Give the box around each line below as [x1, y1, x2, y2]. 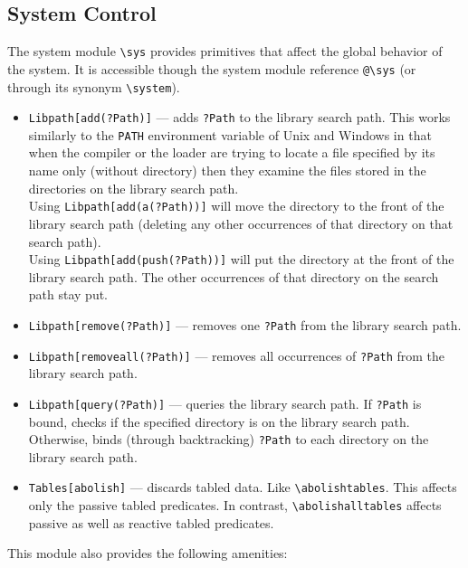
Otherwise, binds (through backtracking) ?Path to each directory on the [28, 430, 429, 449]
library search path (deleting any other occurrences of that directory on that [28, 213, 454, 232]
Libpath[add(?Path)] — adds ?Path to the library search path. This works [28, 108, 451, 127]
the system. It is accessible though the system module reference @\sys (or [7, 59, 416, 78]
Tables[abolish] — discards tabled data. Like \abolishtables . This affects [28, 478, 457, 497]
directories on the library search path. [28, 178, 239, 197]
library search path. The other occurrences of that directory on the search [28, 267, 439, 286]
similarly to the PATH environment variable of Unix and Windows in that [28, 125, 432, 144]
